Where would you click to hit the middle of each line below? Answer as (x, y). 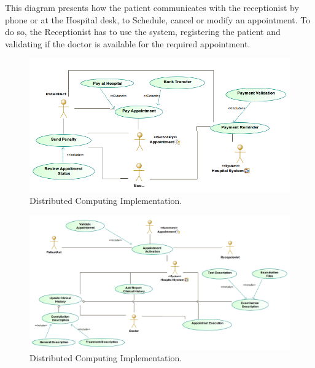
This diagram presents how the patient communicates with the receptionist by (152, 7)
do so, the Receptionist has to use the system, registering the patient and (143, 32)
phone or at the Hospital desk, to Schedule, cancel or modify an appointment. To (158, 19)
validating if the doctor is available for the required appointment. (128, 43)
